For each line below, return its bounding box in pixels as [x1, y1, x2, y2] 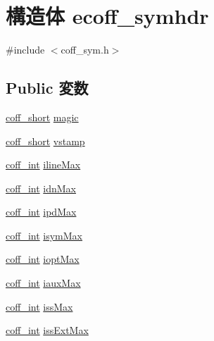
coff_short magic [6, 109, 79, 124]
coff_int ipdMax [6, 204, 77, 219]
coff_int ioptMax [6, 252, 80, 266]
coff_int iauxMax [6, 275, 81, 290]
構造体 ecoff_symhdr [6, 1, 209, 30]
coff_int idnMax [6, 180, 76, 195]
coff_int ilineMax [6, 157, 81, 172]
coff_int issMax [6, 299, 73, 314]
